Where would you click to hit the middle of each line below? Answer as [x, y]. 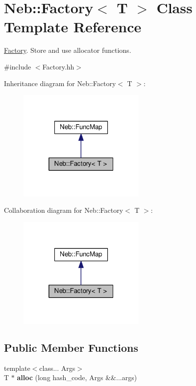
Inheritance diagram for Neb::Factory [60, 83]
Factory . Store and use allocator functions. [68, 50]
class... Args [57, 368]
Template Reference [73, 27]
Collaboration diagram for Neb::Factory [64, 210]
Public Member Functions [71, 347]
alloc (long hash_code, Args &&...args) [77, 377]
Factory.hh [58, 66]
